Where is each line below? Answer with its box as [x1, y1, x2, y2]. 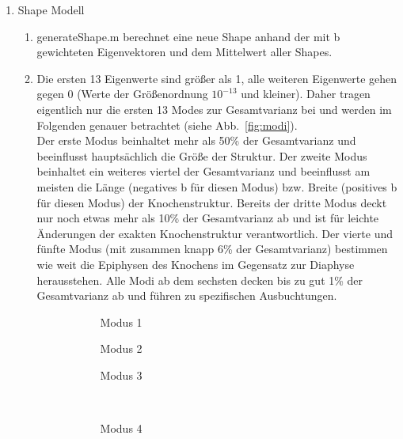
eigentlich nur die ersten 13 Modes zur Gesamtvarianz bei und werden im [36, 100, 392, 117]
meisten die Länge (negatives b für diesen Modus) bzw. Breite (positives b [36, 178, 397, 195]
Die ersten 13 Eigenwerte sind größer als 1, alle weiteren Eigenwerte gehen [36, 70, 397, 86]
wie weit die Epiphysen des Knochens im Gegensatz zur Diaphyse [36, 255, 355, 272]
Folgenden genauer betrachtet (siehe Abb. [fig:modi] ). [36, 116, 298, 133]
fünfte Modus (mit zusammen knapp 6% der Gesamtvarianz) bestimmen [36, 240, 388, 257]
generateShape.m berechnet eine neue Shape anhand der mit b [36, 28, 340, 44]
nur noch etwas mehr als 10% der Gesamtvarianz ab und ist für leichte [36, 210, 379, 226]
